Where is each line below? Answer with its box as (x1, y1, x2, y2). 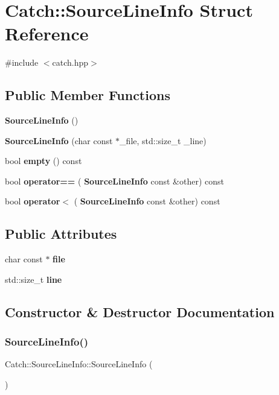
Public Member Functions (5, 86, 170, 104)
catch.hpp (52, 56, 89, 69)
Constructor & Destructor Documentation (5, 302, 275, 321)
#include (5, 56, 39, 69)
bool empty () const (5, 154, 82, 167)
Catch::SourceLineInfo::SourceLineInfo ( (5, 358, 153, 370)
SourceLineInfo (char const (5, 134, 113, 147)
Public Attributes (5, 224, 117, 243)
